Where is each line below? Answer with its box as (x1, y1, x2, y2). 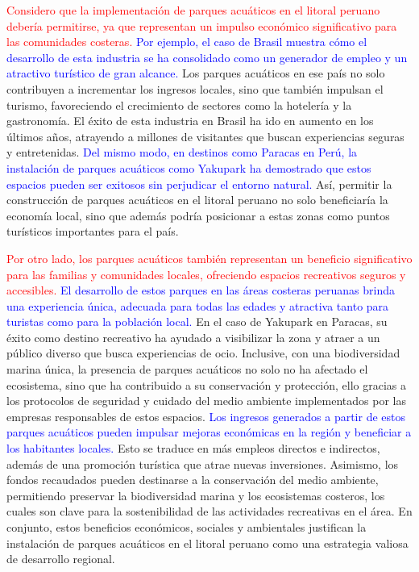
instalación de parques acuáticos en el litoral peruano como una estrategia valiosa (6, 534, 409, 551)
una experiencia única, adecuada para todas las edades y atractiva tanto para (6, 297, 389, 314)
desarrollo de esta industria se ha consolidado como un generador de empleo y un (6, 48, 408, 65)
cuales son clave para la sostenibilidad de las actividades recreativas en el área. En (6, 503, 413, 520)
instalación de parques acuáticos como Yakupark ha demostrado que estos (6, 159, 371, 176)
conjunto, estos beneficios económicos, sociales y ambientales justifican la (6, 519, 367, 535)
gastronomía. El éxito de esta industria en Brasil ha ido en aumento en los (6, 112, 374, 129)
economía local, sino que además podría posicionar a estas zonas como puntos (6, 207, 390, 223)
